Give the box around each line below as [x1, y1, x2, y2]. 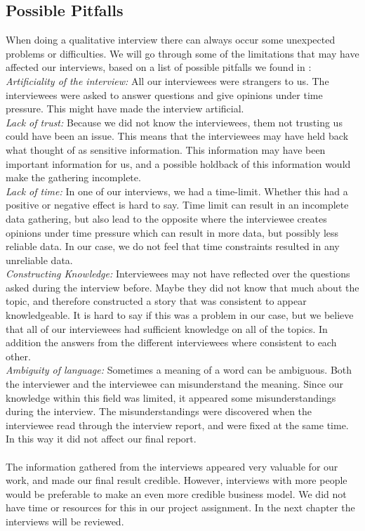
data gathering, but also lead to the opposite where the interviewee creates [6, 211, 327, 225]
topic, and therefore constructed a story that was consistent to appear [6, 294, 307, 308]
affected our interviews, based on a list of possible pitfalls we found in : [6, 60, 312, 74]
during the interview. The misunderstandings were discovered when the [6, 404, 312, 419]
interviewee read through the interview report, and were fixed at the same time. [6, 417, 349, 432]
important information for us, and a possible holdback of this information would [6, 156, 351, 171]
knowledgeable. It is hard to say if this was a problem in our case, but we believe [6, 308, 354, 322]
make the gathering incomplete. [6, 170, 141, 185]
